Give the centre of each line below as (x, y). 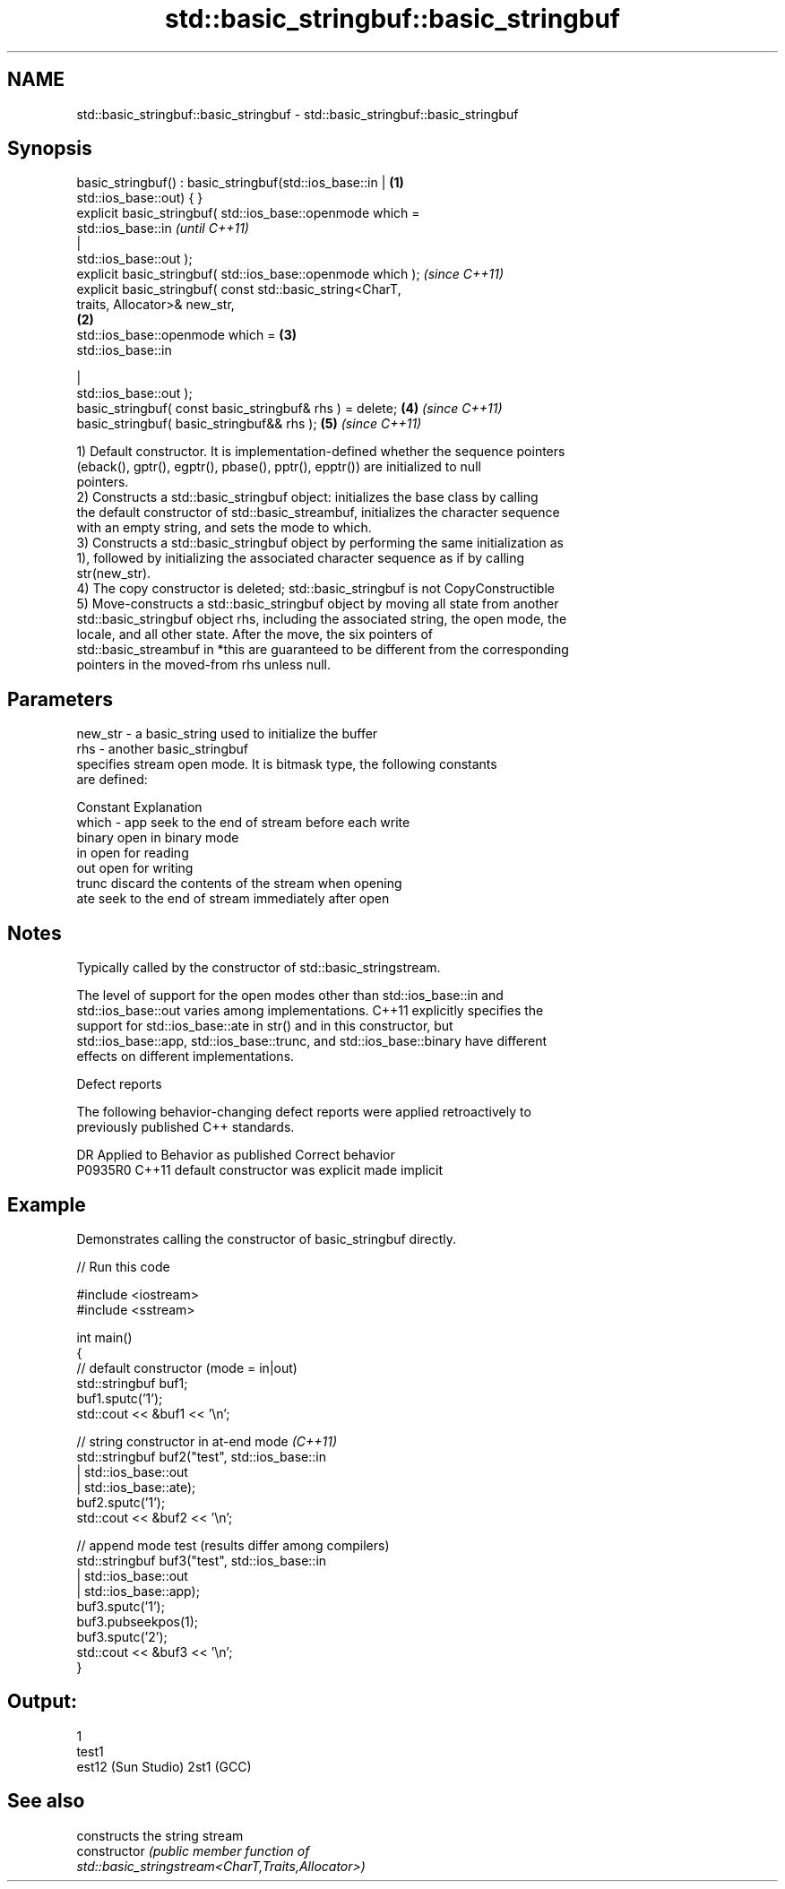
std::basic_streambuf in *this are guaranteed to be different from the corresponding (323, 650)
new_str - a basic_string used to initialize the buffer (227, 734)
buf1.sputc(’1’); (120, 1398)
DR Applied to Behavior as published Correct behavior (236, 1155)
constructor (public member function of (193, 1850)
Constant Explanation (139, 807)
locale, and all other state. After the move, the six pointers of (254, 634)
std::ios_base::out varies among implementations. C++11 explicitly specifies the (310, 1011)
